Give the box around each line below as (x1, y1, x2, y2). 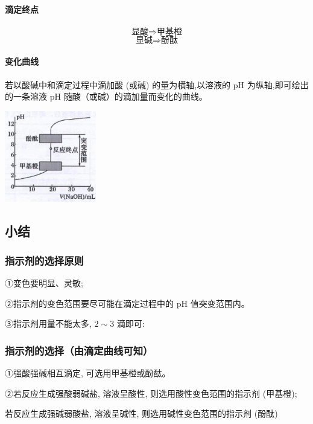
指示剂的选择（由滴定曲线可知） (5, 342, 153, 358)
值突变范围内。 (190, 297, 250, 309)
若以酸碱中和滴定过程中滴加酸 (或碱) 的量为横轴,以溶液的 (5, 78, 231, 91)
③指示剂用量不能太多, (5, 317, 92, 330)
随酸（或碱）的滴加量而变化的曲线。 (63, 90, 207, 103)
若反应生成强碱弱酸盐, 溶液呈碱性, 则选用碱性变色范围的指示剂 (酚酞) (5, 407, 278, 420)
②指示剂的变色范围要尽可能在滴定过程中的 (5, 297, 174, 309)
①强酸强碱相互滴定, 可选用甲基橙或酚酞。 (5, 367, 171, 379)
